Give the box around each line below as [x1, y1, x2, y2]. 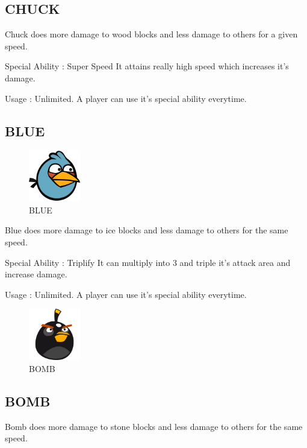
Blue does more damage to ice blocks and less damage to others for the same [5, 224, 288, 236]
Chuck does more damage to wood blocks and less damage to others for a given [5, 28, 298, 40]
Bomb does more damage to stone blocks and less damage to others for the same [5, 420, 303, 432]
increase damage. [5, 268, 67, 280]
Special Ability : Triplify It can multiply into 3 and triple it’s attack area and [5, 256, 291, 268]
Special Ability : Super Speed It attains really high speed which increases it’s [5, 60, 289, 72]
